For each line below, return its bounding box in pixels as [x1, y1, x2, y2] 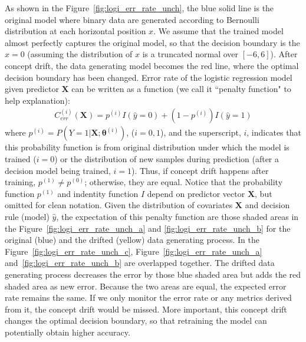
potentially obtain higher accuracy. [5, 325, 130, 338]
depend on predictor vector [147, 187, 245, 199]
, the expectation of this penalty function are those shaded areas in [56, 210, 299, 222]
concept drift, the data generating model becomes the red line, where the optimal [5, 59, 299, 71]
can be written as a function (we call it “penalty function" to [71, 83, 291, 95]
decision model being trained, [5, 164, 111, 176]
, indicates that [246, 126, 301, 139]
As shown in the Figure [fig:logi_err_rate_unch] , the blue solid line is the [5, 2, 274, 14]
